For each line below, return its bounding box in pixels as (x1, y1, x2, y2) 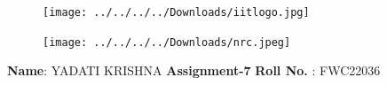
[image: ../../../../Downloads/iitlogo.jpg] (43, 6, 310, 19)
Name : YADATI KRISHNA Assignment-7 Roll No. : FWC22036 (7, 61, 381, 80)
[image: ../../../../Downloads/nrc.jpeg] (43, 35, 291, 49)
